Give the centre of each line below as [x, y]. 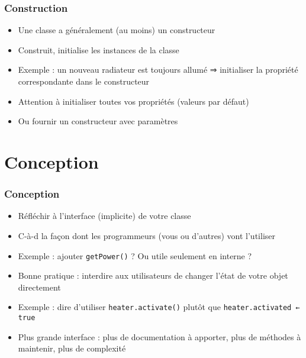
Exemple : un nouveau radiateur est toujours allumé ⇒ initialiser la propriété [158, 70]
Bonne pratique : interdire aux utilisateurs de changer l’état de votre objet [153, 275]
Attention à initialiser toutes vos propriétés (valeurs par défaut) [133, 101]
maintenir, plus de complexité [72, 348]
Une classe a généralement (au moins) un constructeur [117, 30]
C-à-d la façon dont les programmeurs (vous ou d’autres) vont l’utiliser [146, 235]
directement [39, 287]
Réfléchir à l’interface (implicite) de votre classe [104, 216]
